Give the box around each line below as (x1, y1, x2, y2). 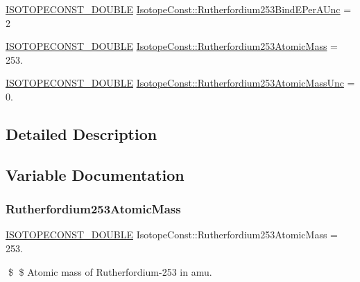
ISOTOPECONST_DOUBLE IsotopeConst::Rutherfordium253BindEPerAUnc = (6, 2, 352, 16)
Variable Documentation (6, 164, 185, 185)
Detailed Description (6, 123, 157, 144)
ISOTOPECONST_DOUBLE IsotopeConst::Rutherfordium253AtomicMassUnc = (6, 76, 355, 90)
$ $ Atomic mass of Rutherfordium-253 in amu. (8, 264, 212, 279)
